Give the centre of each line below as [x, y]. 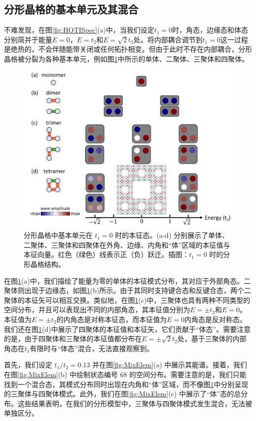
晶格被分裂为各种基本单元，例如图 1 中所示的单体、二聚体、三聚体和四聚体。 [126, 58]
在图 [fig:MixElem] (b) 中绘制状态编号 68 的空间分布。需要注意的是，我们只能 [125, 374]
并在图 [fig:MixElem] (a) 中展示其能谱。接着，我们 [170, 365]
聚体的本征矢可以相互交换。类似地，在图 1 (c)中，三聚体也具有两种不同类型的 [127, 300]
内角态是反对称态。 [215, 319]
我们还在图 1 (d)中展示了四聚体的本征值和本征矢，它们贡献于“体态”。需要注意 [127, 329]
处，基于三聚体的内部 [212, 339]
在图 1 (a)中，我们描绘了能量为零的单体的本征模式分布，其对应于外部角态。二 [127, 280]
